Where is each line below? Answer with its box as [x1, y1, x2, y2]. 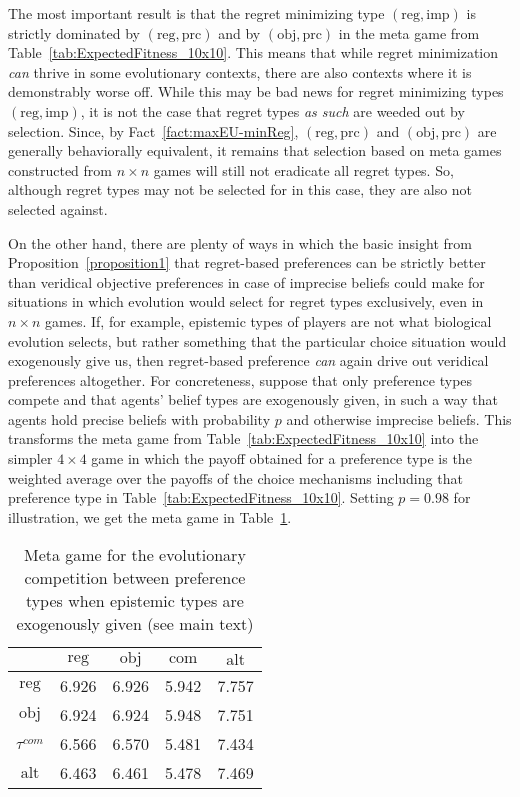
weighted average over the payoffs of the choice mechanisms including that [8, 467, 463, 488]
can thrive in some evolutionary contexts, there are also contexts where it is [8, 61, 472, 82]
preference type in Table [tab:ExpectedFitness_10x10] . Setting [8, 487, 394, 508]
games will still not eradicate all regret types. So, [153, 159, 454, 180]
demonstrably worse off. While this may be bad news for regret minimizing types [8, 81, 504, 102]
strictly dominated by [8, 22, 140, 43]
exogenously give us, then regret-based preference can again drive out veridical [8, 350, 489, 371]
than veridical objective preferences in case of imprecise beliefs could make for [8, 271, 485, 292]
